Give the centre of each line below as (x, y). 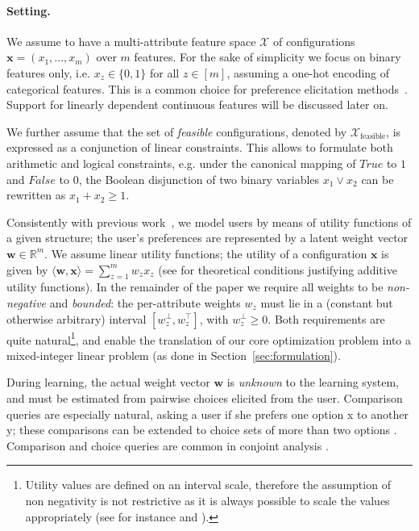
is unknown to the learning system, (313, 382)
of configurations (314, 41)
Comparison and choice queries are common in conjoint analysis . (168, 445)
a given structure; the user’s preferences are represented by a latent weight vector (207, 238)
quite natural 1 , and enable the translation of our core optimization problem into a (209, 338)
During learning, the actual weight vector (108, 382)
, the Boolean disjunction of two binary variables (199, 179)
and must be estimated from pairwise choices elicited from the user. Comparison (205, 397)
